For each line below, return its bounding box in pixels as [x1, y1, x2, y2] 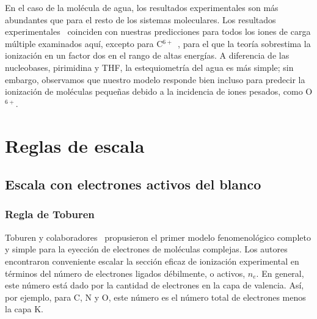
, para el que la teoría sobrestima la [178, 37, 311, 50]
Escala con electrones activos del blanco [5, 175, 261, 194]
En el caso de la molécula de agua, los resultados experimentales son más [5, 1, 279, 13]
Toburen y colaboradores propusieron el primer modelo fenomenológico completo [5, 230, 311, 243]
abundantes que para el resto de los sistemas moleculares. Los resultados [5, 13, 276, 26]
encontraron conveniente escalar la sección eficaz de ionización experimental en [5, 254, 299, 267]
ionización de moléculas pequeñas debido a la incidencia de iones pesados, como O [5, 85, 313, 98]
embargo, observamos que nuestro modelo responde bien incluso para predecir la [5, 73, 305, 86]
